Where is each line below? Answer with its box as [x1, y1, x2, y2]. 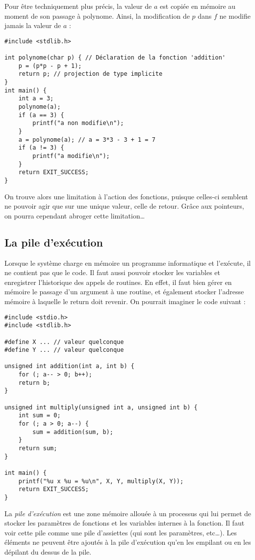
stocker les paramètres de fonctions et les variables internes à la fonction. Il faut [4, 518, 245, 528]
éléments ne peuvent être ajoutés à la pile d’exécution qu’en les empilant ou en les [4, 537, 251, 547]
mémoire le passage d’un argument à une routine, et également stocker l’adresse [4, 286, 244, 297]
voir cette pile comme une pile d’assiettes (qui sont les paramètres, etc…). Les [4, 527, 237, 537]
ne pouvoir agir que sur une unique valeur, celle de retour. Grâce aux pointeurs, [4, 201, 244, 211]
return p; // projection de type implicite [18, 70, 163, 78]
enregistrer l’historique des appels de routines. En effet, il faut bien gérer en [4, 277, 232, 287]
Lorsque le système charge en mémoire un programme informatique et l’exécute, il [4, 257, 251, 268]
